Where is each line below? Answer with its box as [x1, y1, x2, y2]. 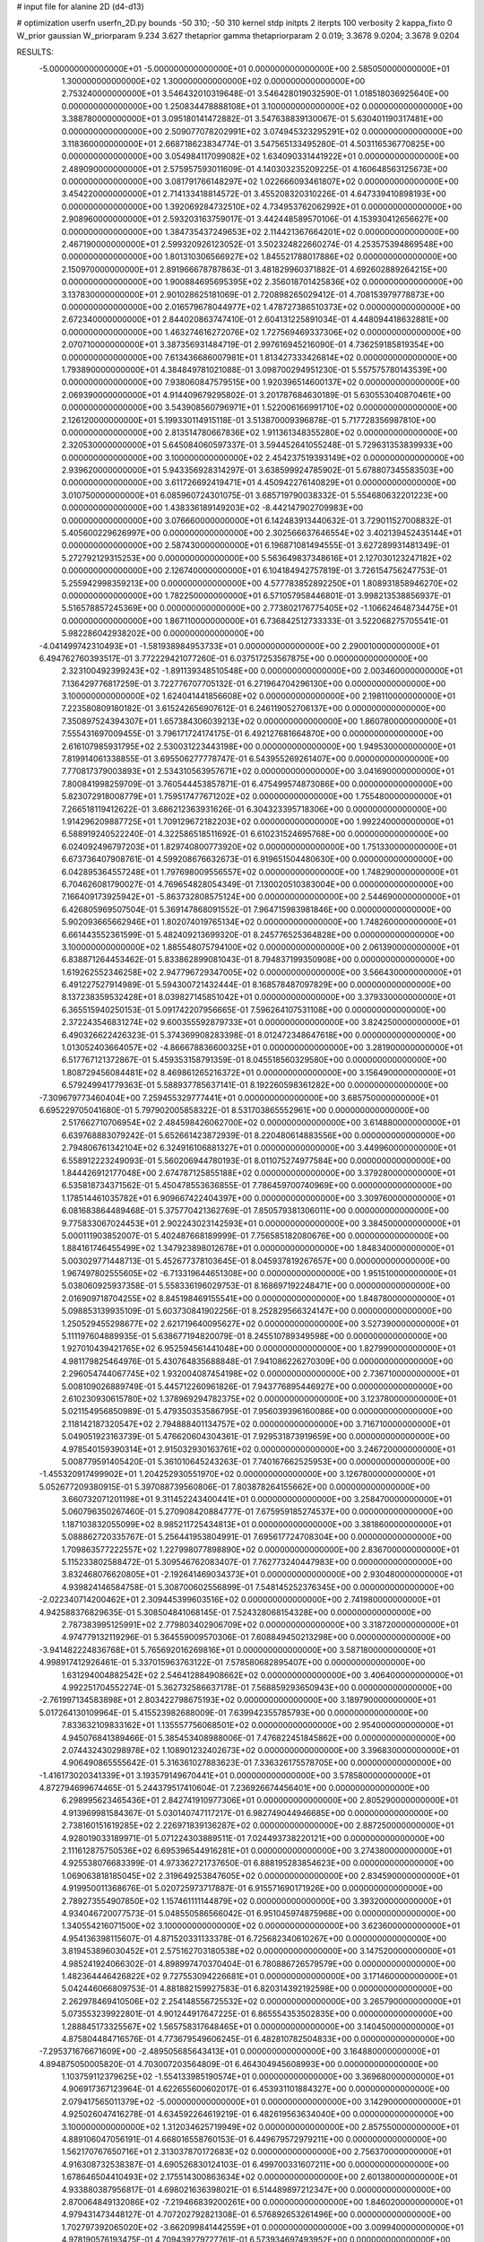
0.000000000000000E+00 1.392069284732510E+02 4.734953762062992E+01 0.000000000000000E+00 [61, 201, 462, 212]
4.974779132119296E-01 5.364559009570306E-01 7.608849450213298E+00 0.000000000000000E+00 [61, 1632, 452, 1643]
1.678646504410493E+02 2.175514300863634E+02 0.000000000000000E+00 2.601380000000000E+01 [61, 2171, 458, 2183]
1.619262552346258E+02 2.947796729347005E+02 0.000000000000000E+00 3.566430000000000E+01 [61, 967, 462, 978]
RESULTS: [16, 47, 54, 57]
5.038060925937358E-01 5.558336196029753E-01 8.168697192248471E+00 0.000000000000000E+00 [61, 1281, 451, 1291]
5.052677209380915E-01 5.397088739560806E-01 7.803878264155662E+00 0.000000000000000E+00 [39, 1481, 430, 1492]
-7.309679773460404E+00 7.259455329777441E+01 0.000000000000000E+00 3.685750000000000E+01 [39, 1092, 439, 1103]
